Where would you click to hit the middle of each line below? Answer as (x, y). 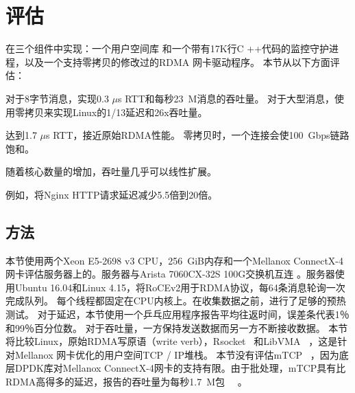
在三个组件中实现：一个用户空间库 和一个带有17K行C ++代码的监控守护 (168, 48)
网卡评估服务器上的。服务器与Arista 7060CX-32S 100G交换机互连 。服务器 (170, 274)
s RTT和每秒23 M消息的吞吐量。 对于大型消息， (227, 98)
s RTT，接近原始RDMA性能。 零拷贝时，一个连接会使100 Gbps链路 (198, 135)
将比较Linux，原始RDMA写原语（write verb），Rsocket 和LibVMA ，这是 (172, 341)
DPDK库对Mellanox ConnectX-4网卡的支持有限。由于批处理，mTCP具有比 (180, 368)
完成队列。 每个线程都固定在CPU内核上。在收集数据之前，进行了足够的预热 (176, 301)
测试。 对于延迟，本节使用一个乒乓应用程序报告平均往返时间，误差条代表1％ (177, 314)
